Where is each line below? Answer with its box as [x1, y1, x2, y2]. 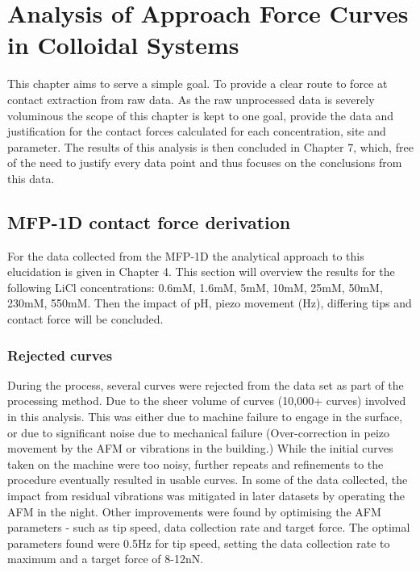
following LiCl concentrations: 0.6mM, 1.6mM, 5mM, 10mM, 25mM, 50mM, [7, 278, 383, 295]
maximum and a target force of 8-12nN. [7, 550, 204, 567]
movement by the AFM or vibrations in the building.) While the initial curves [7, 440, 393, 457]
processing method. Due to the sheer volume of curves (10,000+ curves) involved [7, 392, 406, 409]
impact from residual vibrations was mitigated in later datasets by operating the [7, 487, 405, 504]
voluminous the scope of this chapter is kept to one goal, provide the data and [7, 106, 394, 123]
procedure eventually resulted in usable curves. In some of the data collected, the [7, 471, 408, 488]
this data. [7, 169, 55, 186]
